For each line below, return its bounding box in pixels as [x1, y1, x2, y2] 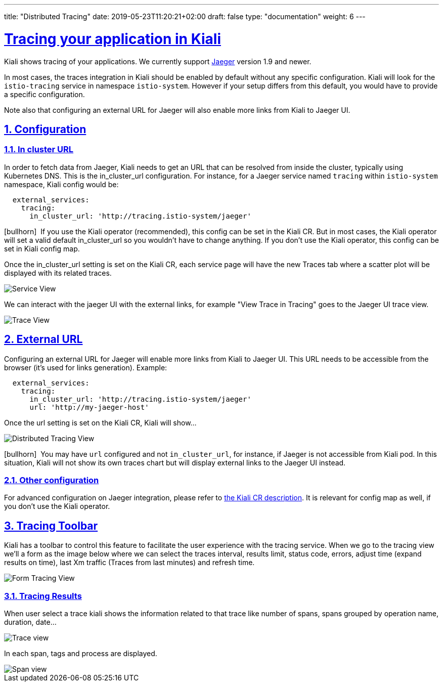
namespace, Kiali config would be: [4, 180, 119, 189]
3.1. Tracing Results [4, 590, 82, 601]
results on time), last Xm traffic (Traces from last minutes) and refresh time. [4, 558, 255, 567]
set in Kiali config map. [4, 244, 80, 253]
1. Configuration [4, 122, 86, 136]
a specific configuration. [4, 90, 85, 99]
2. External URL [4, 333, 83, 346]
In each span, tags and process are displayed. [4, 649, 157, 658]
